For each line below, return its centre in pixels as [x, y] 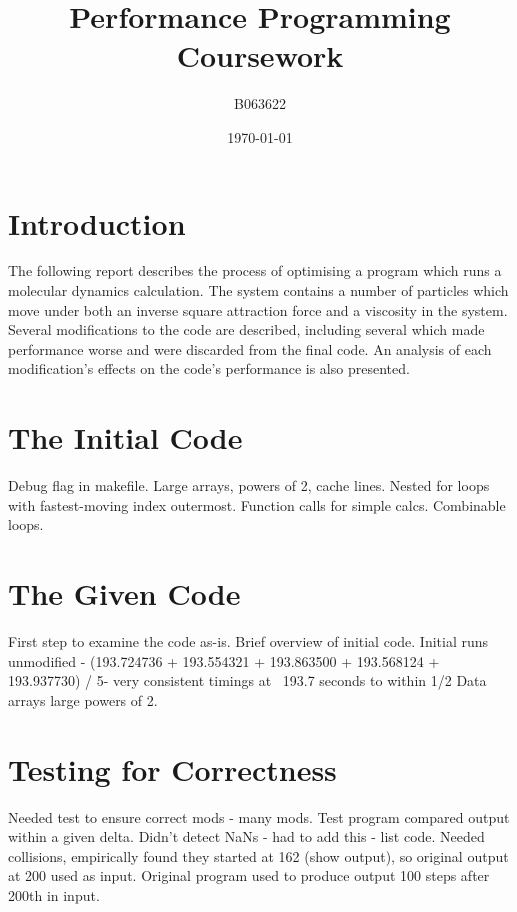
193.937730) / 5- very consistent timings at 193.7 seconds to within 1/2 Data [247, 680]
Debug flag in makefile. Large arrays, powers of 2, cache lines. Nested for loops [249, 485]
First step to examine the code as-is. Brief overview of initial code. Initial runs [248, 641]
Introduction [97, 222]
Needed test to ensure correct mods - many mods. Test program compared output [259, 816]
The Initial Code [125, 437]
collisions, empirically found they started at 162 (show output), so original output [258, 855]
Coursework [260, 55]
